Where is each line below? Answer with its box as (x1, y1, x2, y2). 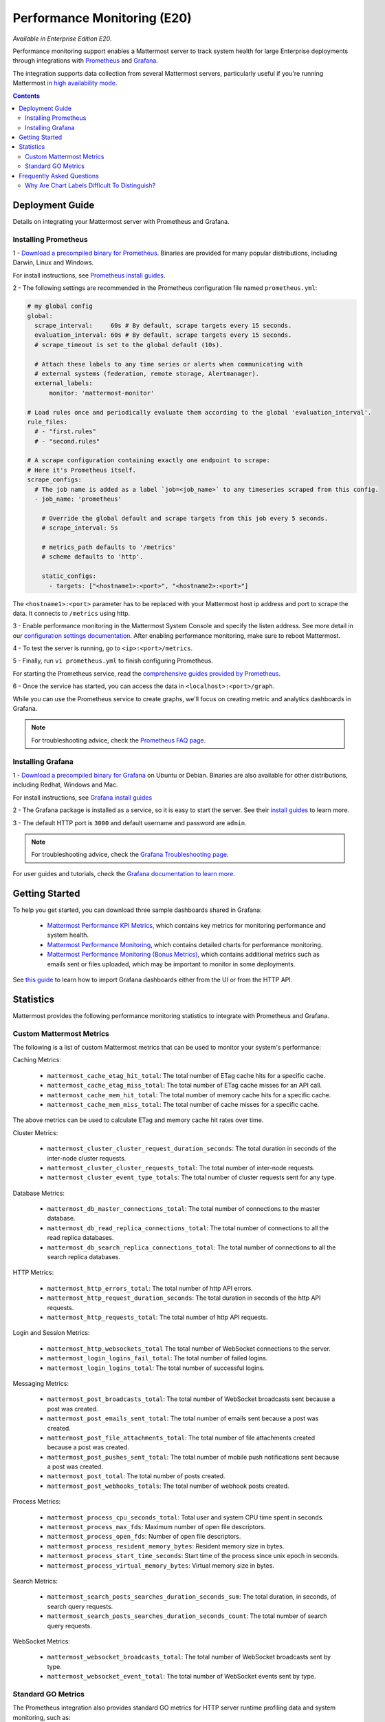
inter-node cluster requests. (47, 1154, 126, 1162)
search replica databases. (47, 1253, 120, 1261)
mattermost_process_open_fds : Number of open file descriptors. (47, 1533, 241, 1541)
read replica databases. (47, 1234, 114, 1242)
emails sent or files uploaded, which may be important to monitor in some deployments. (47, 959, 296, 968)
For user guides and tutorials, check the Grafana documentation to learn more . (12, 869, 235, 878)
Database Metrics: (12, 1189, 65, 1197)
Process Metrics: (12, 1497, 61, 1506)
